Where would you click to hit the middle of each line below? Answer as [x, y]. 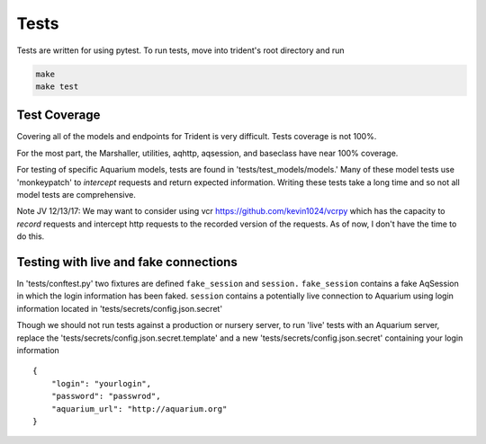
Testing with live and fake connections [127, 262]
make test [57, 86]
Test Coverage [58, 115]
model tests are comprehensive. [76, 194]
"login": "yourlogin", [101, 383]
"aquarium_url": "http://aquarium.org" [139, 408]
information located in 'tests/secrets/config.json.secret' [120, 308]
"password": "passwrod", [106, 396]
